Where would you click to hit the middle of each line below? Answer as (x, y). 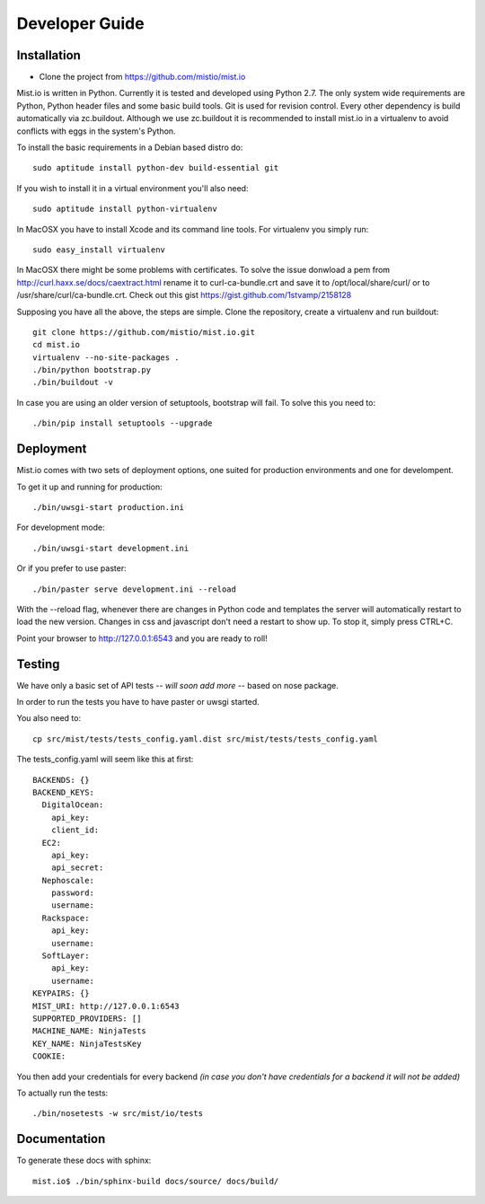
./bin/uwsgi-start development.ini (111, 548)
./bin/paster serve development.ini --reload (135, 589)
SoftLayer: (66, 956)
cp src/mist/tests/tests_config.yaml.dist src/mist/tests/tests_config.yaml (206, 739)
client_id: (75, 830)
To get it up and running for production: (90, 487)
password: (72, 893)
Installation (48, 55)
